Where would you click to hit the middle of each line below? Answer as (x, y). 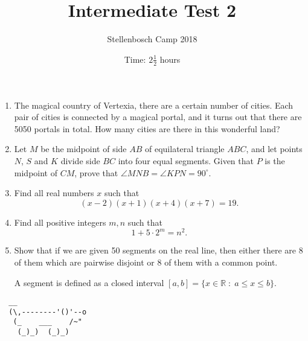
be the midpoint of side (84, 149)
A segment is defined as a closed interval (89, 282)
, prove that (96, 172)
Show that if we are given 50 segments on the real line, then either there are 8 (159, 250)
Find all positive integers (60, 222)
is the (275, 160)
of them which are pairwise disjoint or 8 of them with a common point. (146, 262)
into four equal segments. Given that (186, 160)
